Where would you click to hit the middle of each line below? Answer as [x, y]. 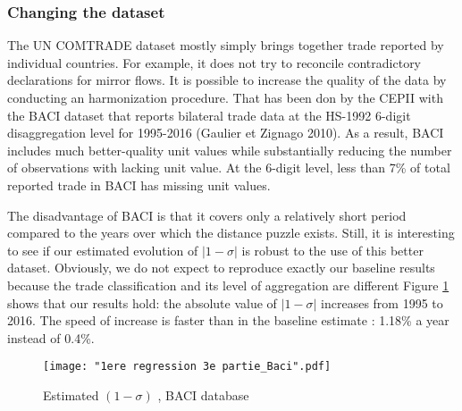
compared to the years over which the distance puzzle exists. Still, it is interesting [231, 233]
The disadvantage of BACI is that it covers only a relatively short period [207, 215]
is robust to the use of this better [332, 250]
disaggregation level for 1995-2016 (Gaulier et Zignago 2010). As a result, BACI [226, 133]
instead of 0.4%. [51, 337]
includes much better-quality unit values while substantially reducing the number [230, 150]
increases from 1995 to [382, 302]
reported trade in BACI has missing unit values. [139, 185]
